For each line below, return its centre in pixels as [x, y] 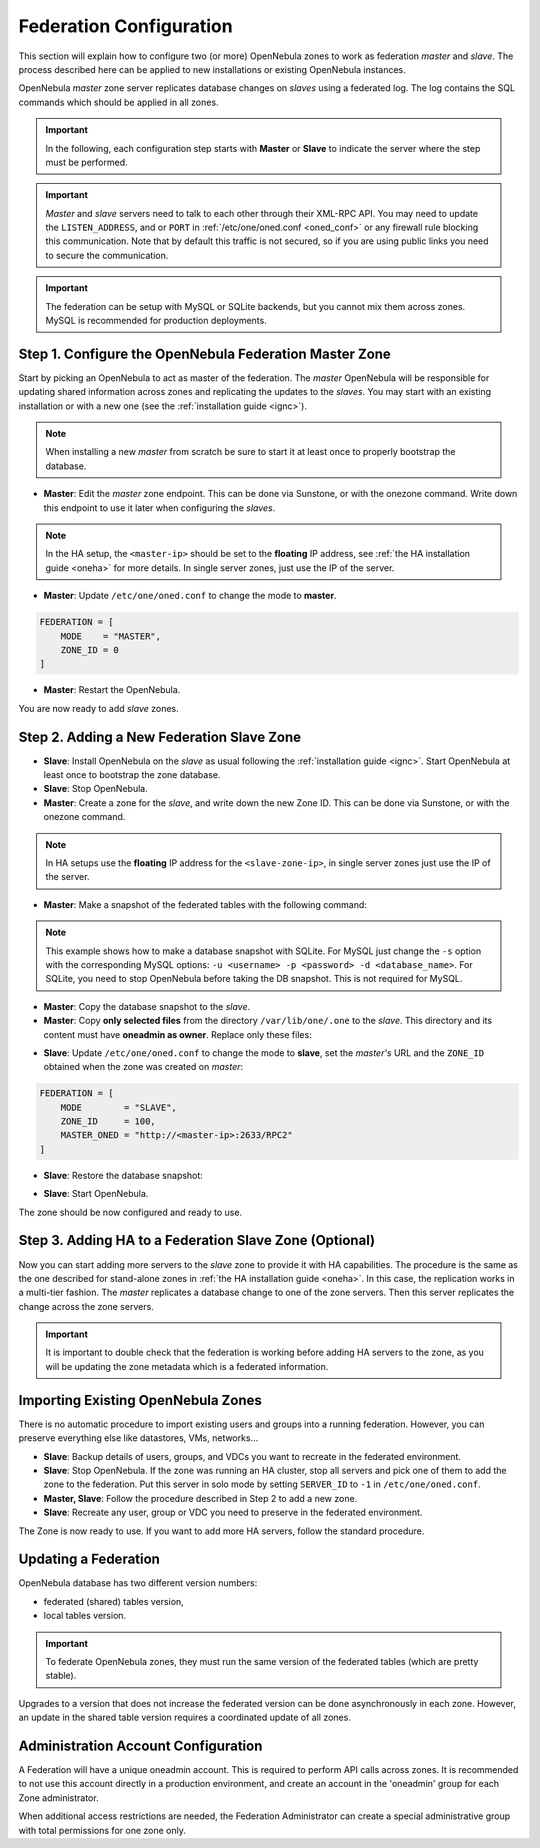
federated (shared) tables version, [113, 1601]
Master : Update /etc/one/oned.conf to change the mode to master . [190, 596]
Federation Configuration [126, 26]
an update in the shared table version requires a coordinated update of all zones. [185, 1717]
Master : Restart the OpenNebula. [112, 690]
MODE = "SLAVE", [118, 1107]
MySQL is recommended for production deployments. [156, 321]
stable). [61, 1676]
